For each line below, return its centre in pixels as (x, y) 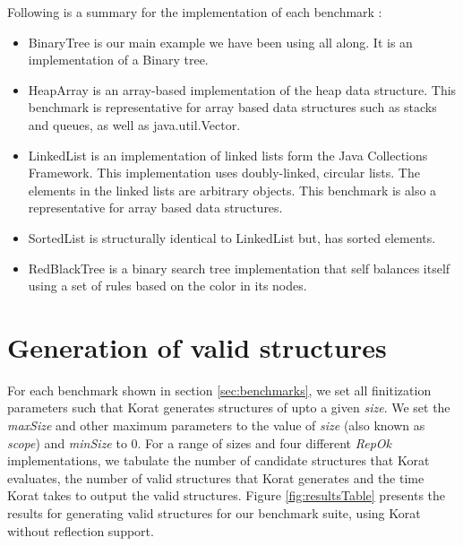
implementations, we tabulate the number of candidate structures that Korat (219, 460)
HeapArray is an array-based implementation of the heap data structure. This (242, 89)
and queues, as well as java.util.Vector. (134, 124)
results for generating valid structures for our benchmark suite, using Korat (214, 513)
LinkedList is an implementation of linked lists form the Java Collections (228, 155)
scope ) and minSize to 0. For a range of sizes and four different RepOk (199, 442)
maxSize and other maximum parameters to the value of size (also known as (216, 425)
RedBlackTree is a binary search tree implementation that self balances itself (239, 268)
